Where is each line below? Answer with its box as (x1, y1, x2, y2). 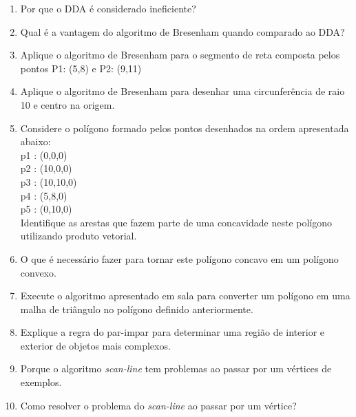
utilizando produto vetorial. (20, 228, 137, 243)
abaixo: (20, 134, 51, 149)
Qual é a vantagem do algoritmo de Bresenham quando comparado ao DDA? (20, 24, 345, 39)
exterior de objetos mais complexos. (20, 338, 171, 352)
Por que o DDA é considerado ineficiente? (20, 1, 196, 15)
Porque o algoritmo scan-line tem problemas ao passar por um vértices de (20, 361, 332, 376)
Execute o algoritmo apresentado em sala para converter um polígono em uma (20, 288, 350, 303)
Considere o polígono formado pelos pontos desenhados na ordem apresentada (20, 120, 349, 135)
